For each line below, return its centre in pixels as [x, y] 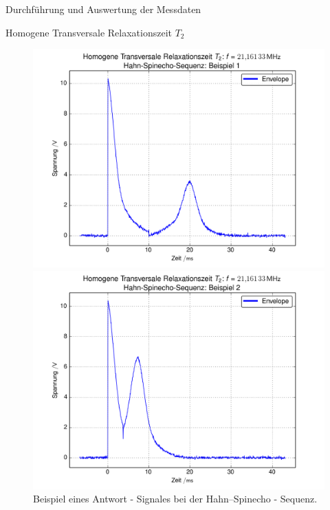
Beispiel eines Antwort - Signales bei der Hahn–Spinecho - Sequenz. [175, 499]
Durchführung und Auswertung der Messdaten [103, 9]
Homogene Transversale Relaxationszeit [89, 32]
